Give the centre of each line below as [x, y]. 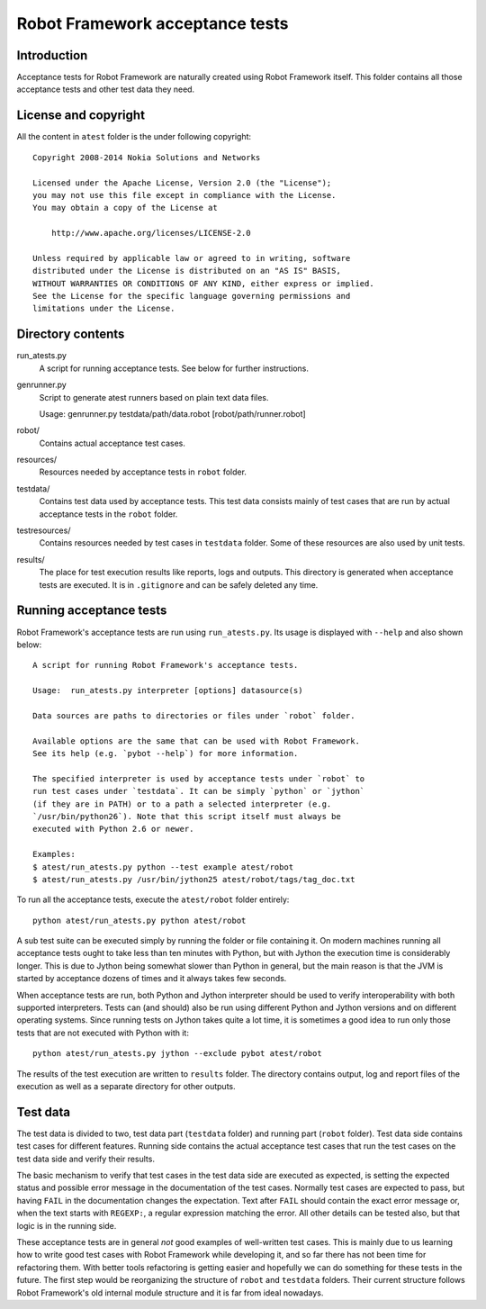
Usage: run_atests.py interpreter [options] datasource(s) [168, 691]
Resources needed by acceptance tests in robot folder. [143, 472]
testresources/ [44, 530]
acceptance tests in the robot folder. [108, 514]
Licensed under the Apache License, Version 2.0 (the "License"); [182, 183]
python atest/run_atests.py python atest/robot [139, 920]
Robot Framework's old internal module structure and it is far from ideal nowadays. [170, 1293]
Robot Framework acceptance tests [153, 23]
